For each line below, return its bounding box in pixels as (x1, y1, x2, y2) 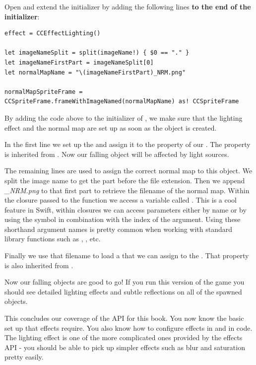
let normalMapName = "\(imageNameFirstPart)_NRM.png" (4, 69, 186, 76)
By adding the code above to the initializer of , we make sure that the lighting (4, 112, 243, 123)
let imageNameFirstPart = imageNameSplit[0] (4, 59, 154, 66)
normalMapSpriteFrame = (4, 88, 83, 95)
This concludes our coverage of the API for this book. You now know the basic (4, 313, 244, 323)
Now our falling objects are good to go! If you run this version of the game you (4, 277, 245, 287)
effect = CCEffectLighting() (4, 30, 101, 37)
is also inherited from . (4, 260, 73, 270)
